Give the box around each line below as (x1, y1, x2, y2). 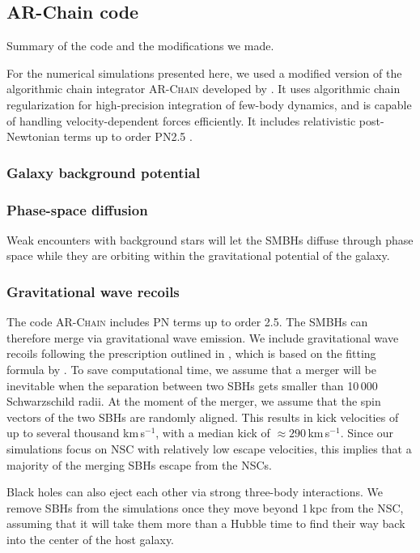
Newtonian (6, 128, 60, 145)
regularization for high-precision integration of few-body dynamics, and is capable (6, 96, 412, 113)
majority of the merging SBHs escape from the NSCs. (6, 456, 272, 473)
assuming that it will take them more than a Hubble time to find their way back (6, 515, 405, 532)
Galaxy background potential (6, 162, 201, 182)
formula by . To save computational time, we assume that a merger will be (6, 361, 376, 378)
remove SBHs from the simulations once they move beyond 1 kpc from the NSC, (6, 499, 404, 516)
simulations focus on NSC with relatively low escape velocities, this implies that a (6, 440, 412, 457)
